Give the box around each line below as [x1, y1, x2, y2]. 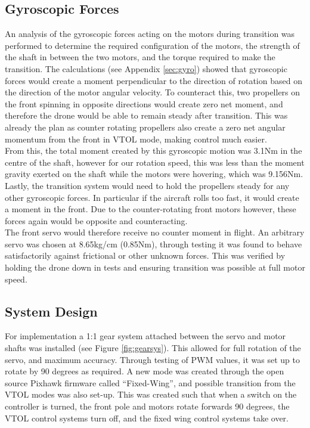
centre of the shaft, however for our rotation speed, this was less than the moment [5, 156, 305, 168]
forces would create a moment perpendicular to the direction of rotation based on [5, 74, 302, 86]
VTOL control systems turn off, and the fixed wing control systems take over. [5, 411, 289, 424]
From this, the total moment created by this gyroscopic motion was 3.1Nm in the [5, 144, 302, 157]
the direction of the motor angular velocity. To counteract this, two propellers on [5, 86, 300, 98]
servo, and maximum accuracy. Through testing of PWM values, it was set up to [5, 353, 300, 365]
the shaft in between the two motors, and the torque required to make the [5, 51, 275, 63]
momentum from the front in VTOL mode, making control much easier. [5, 132, 267, 145]
